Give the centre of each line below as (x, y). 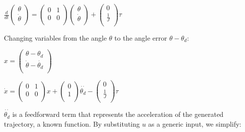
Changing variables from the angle (56, 37)
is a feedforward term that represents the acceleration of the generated (118, 114)
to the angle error (141, 37)
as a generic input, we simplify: (195, 123)
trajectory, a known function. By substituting (72, 123)
